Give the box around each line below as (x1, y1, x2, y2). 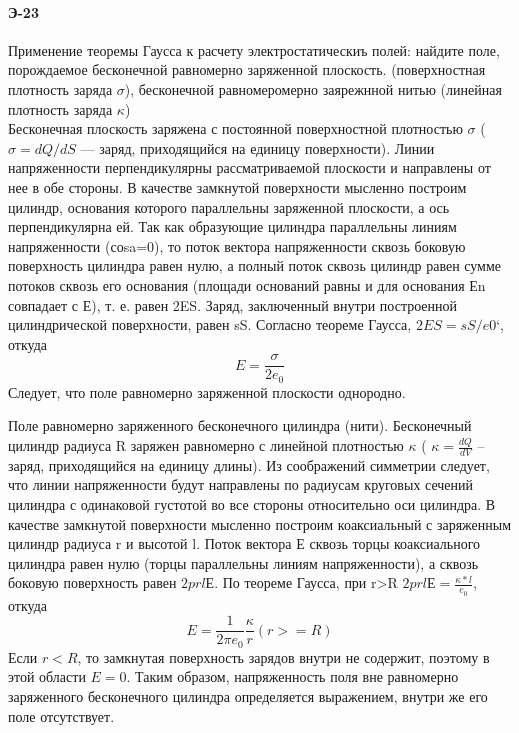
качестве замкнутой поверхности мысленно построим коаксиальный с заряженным (8, 513, 512, 534)
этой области (8, 666, 86, 687)
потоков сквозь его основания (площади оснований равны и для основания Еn (8, 274, 486, 295)
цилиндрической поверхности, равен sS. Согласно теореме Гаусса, (8, 314, 412, 335)
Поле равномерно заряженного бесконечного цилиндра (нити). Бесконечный (8, 415, 472, 436)
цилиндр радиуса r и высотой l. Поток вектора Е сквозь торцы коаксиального (8, 533, 481, 554)
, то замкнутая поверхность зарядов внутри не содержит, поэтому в (77, 646, 490, 667)
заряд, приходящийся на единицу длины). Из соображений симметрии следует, (8, 454, 490, 475)
